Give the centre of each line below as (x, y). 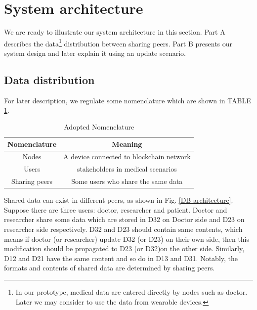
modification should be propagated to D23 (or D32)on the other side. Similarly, (124, 248)
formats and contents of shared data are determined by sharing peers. (109, 268)
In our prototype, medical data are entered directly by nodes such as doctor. (131, 291)
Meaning (127, 144)
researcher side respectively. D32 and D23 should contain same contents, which (123, 229)
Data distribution (49, 79)
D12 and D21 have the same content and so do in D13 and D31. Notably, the (121, 258)
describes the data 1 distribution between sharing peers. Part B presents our (118, 43)
